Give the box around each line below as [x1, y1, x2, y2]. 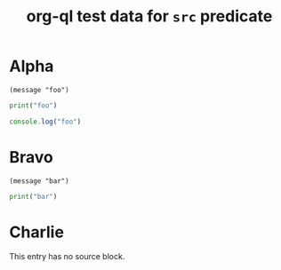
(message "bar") [9, 176, 69, 186]
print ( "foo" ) [9, 100, 58, 110]
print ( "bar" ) [9, 192, 58, 201]
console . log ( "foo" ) [9, 117, 82, 126]
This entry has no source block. [9, 251, 125, 262]
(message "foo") [9, 85, 69, 94]
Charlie [9, 222, 65, 242]
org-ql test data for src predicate [26, 6, 273, 27]
